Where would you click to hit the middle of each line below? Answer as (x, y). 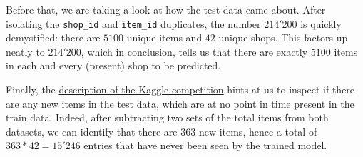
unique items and (164, 37)
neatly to (25, 51)
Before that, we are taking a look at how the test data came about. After (166, 9)
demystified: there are (53, 37)
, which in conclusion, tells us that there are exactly (194, 51)
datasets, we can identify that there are (92, 131)
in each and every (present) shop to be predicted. (113, 65)
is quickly (321, 23)
